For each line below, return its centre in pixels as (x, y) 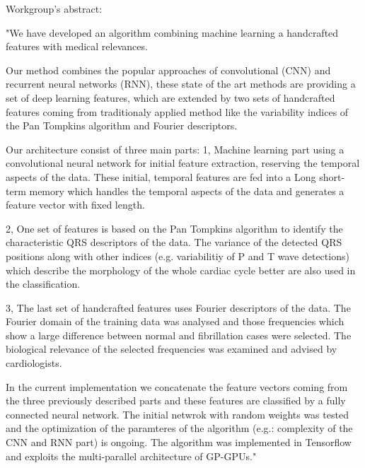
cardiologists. (34, 363)
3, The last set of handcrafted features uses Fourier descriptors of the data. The (178, 307)
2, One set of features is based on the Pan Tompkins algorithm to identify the (174, 228)
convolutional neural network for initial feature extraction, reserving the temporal (183, 163)
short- (332, 176)
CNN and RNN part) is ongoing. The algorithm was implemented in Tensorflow (179, 442)
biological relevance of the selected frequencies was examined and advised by (172, 349)
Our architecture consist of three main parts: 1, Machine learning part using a (175, 149)
